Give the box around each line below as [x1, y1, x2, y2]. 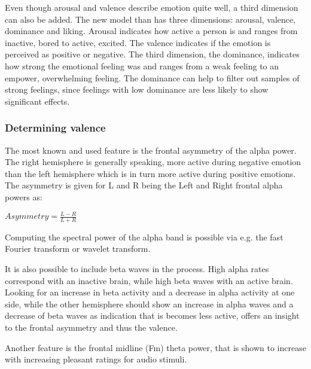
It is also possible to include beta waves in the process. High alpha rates [5, 263, 269, 275]
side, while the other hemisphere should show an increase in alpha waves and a [5, 297, 294, 310]
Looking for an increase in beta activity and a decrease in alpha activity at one [5, 286, 295, 298]
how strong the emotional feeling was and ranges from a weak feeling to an [5, 59, 279, 72]
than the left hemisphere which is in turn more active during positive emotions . [5, 167, 296, 179]
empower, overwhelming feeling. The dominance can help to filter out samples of [5, 71, 300, 84]
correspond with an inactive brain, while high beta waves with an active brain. [5, 274, 293, 286]
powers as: [5, 190, 42, 203]
